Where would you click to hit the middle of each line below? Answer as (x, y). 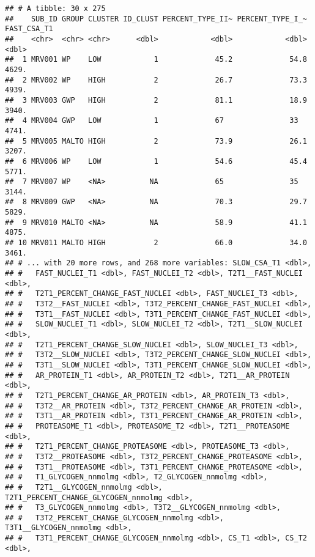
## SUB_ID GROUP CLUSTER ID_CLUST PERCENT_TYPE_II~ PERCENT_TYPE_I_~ (156, 19)
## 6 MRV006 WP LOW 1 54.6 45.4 (156, 161)
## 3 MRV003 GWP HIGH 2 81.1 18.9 (156, 100)
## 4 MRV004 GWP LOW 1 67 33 (152, 121)
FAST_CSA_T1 (29, 29)
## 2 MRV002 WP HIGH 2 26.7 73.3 (156, 80)
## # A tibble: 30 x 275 (55, 9)
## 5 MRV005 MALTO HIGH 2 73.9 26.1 (156, 141)
